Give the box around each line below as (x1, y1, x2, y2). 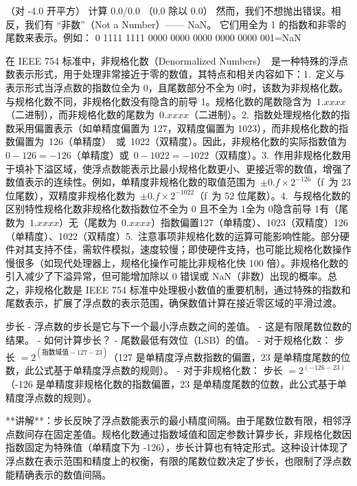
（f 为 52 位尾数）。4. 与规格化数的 (194, 188, 351, 202)
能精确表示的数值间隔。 (5, 467, 111, 481)
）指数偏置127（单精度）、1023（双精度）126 (150, 214, 348, 229)
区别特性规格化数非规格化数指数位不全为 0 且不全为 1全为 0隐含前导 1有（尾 (5, 201, 349, 216)
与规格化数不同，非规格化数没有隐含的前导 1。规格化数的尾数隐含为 (5, 93, 312, 108)
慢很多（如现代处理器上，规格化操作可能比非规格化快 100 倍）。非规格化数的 (5, 255, 349, 269)
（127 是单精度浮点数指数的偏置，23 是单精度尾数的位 (108, 349, 351, 364)
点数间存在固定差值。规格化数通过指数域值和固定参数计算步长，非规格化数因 (5, 426, 352, 441)
